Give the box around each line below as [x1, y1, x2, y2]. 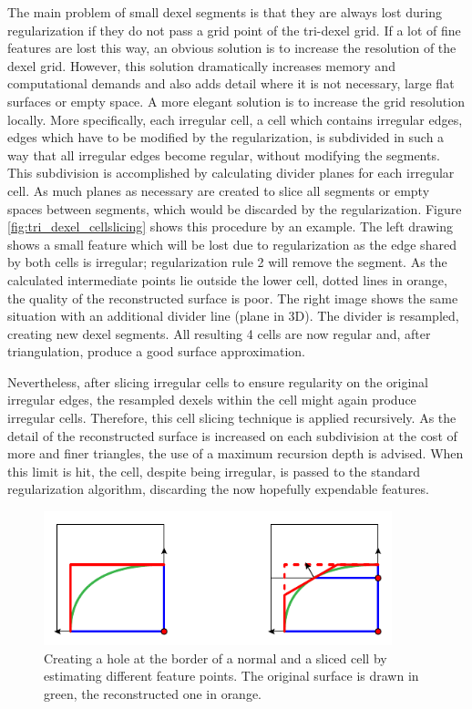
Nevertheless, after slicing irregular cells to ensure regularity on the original [7, 372, 428, 391]
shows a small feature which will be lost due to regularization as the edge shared [7, 234, 457, 253]
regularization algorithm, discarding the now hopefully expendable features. [7, 479, 429, 498]
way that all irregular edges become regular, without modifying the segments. [7, 145, 440, 164]
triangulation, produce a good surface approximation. [7, 342, 305, 361]
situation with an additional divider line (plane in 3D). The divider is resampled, [7, 306, 459, 325]
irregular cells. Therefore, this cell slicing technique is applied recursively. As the [7, 408, 457, 427]
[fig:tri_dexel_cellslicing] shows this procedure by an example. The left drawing [7, 217, 453, 236]
